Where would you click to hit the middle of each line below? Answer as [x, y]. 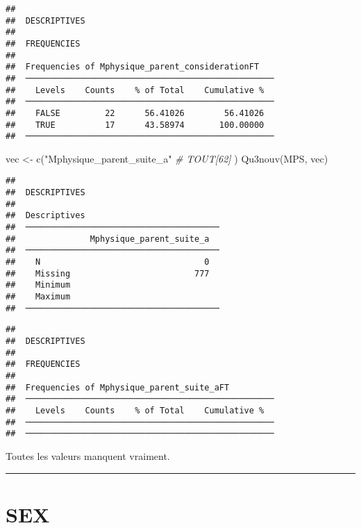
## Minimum [38, 285]
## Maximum [38, 297]
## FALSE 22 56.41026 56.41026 [135, 113]
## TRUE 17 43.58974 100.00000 [135, 125]
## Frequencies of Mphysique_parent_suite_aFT [118, 387]
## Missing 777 [108, 273]
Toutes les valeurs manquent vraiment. [88, 455]
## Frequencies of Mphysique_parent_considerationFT [133, 67]
